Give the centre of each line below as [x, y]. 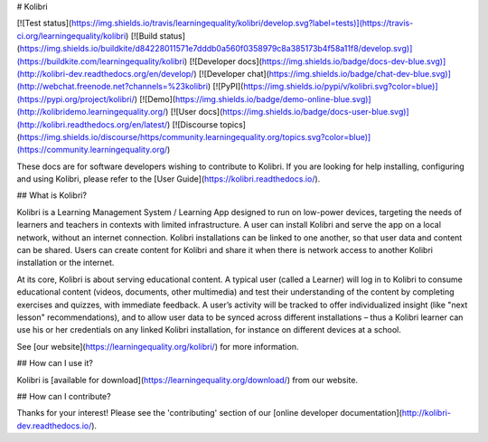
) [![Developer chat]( [231, 73]
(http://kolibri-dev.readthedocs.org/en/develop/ [105, 73]
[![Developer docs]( [225, 61]
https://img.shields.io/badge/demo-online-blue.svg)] [273, 99]
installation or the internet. [66, 263]
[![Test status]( [44, 24]
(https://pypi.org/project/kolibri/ [75, 99]
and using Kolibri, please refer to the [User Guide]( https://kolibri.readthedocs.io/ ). [169, 179]
